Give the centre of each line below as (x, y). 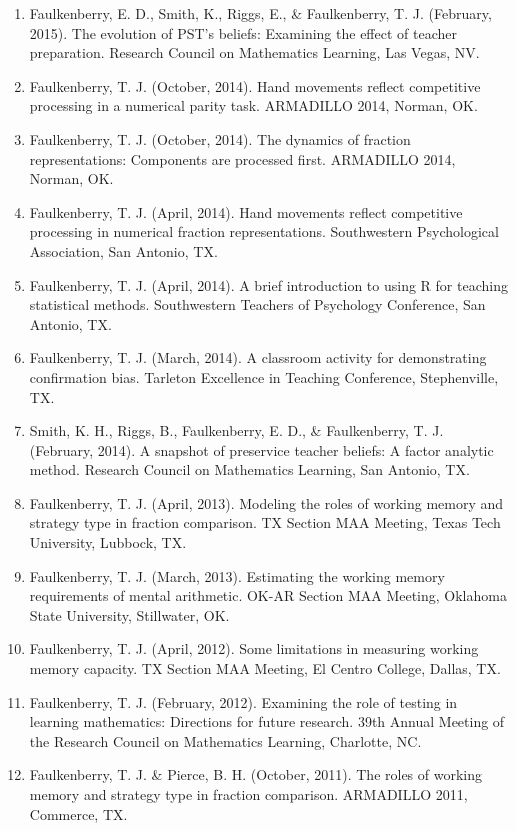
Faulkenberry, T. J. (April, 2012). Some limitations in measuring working (254, 648)
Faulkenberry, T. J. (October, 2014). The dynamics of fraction (220, 138)
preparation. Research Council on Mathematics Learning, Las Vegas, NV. (254, 52)
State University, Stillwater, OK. (129, 614)
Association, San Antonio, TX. (123, 250)
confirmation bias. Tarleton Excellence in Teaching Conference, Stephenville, (264, 376)
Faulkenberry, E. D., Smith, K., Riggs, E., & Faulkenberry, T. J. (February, (260, 13)
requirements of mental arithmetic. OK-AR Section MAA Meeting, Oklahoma (268, 595)
